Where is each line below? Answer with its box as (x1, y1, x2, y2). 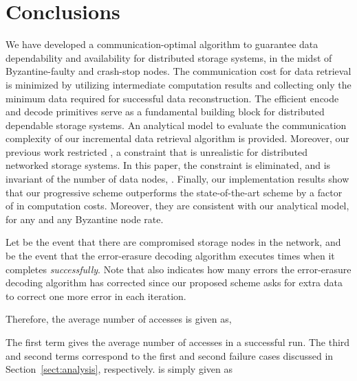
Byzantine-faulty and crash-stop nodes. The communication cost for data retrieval (6, 64, 351, 78)
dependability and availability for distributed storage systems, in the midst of (6, 50, 332, 65)
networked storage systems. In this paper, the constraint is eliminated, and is (6, 158, 331, 172)
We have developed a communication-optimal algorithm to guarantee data (6, 37, 318, 51)
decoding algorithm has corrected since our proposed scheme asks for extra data (6, 275, 343, 290)
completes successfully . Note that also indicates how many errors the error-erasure (6, 262, 351, 276)
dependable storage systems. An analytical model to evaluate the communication (6, 117, 347, 132)
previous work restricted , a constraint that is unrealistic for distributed (6, 144, 308, 159)
